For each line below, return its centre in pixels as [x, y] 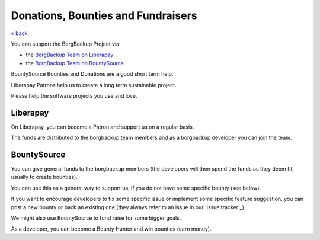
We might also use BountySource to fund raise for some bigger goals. [96, 218]
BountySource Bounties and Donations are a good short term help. [92, 74]
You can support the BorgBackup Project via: [66, 44]
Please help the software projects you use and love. [74, 95]
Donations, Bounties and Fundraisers [104, 15]
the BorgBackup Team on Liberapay [70, 55]
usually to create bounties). [44, 177]
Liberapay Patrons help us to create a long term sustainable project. [94, 85]
